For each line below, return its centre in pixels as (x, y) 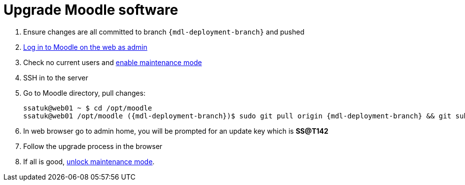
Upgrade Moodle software (91, 10)
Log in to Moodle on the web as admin (85, 47)
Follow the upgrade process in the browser (93, 146)
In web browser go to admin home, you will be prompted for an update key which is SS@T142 (176, 131)
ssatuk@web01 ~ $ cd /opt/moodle (88, 108)
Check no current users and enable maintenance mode (113, 62)
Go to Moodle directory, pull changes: (84, 93)
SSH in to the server (56, 77)
